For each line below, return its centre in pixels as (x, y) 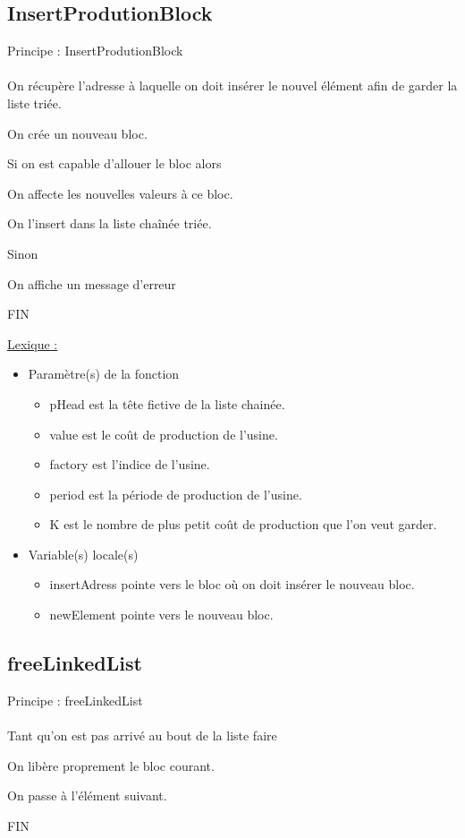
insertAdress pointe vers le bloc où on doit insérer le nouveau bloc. (232, 584)
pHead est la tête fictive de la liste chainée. (167, 403)
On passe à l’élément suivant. (87, 795)
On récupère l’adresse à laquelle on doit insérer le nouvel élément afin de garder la (232, 86)
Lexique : (33, 343)
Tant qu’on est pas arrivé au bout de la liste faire (142, 735)
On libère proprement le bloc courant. (111, 765)
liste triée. (34, 103)
